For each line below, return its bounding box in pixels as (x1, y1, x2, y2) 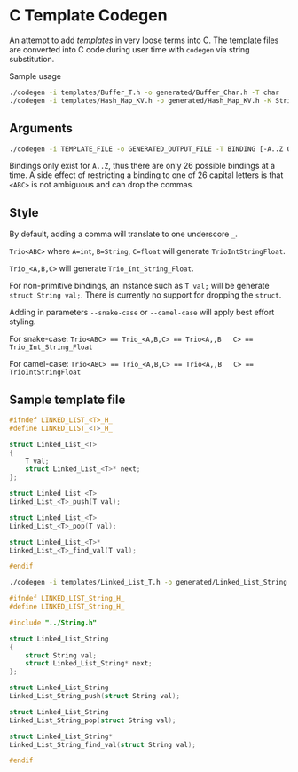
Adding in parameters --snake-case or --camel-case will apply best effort (9, 307, 275, 318)
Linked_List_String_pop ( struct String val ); (9, 716, 176, 725)
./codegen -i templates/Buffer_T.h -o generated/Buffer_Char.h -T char (9, 88, 279, 97)
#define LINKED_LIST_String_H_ (9, 602, 125, 611)
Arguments (9, 121, 74, 136)
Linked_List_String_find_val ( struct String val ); (9, 740, 197, 749)
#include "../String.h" (9, 618, 98, 627)
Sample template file (9, 392, 126, 407)
